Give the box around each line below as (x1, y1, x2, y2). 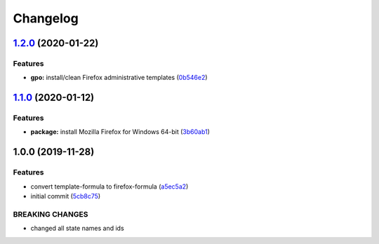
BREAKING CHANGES (13, 209, 88, 219)
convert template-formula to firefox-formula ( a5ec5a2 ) (30, 182, 189, 191)
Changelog (13, 11, 79, 26)
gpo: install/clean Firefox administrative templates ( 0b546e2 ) (30, 74, 208, 82)
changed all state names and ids (30, 224, 124, 233)
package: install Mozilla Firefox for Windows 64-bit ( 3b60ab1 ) (30, 128, 211, 136)
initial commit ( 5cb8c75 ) (30, 192, 101, 201)
